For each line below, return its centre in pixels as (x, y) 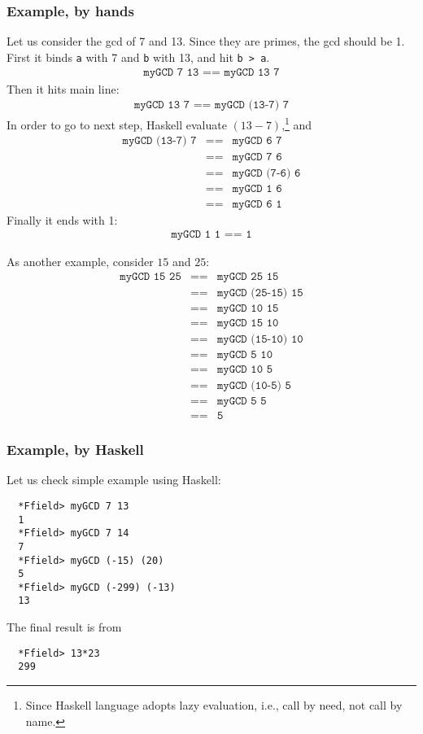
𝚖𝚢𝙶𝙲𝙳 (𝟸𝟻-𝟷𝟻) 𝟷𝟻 (260, 293)
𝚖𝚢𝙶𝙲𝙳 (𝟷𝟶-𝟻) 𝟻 (254, 385)
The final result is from (64, 627)
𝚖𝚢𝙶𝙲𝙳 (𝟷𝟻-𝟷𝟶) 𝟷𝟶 (260, 339)
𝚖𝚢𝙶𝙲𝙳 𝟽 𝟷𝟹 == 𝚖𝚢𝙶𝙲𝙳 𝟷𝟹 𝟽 (211, 73)
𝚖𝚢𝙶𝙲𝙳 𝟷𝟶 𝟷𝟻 (248, 308)
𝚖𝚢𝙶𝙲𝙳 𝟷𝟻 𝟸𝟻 (150, 276)
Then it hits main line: (63, 88)
